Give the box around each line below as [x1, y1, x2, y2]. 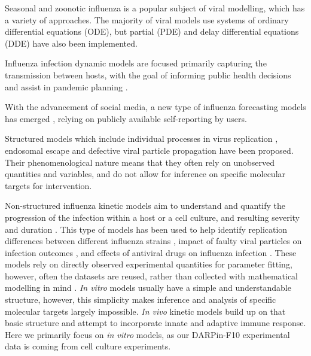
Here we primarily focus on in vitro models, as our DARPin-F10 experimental [5, 328, 290, 340]
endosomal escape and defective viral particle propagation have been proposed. [5, 144, 294, 156]
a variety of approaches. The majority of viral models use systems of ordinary [5, 13, 289, 26]
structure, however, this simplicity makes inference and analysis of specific [5, 293, 276, 306]
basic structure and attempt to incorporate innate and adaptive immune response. [5, 317, 306, 329]
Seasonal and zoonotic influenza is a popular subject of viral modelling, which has [5, 2, 305, 14]
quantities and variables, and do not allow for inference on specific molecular [5, 168, 286, 180]
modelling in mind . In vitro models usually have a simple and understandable [5, 281, 291, 294]
